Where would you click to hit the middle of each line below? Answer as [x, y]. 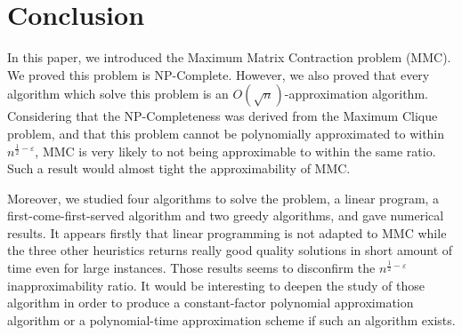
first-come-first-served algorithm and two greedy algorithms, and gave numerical [226, 215]
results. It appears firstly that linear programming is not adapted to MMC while [227, 232]
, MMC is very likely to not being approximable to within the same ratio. [235, 151]
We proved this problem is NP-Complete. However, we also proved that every [219, 74]
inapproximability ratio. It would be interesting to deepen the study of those [216, 285]
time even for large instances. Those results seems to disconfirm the [191, 268]
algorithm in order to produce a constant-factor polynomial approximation [211, 303]
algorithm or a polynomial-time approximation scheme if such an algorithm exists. [231, 319]
